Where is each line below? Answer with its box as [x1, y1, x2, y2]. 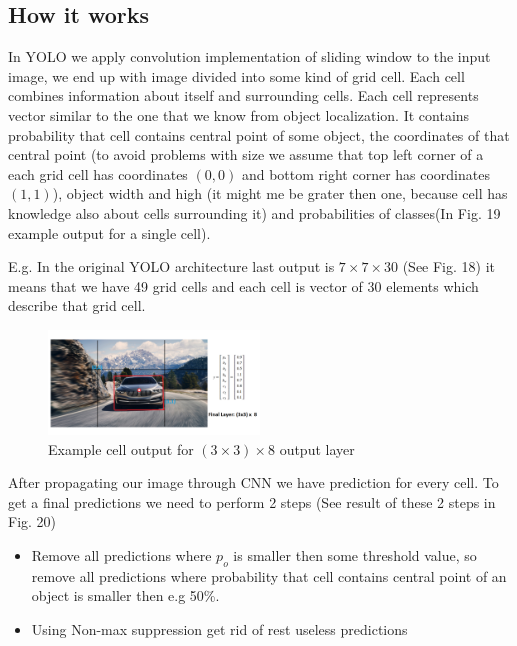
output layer [279, 438, 355, 459]
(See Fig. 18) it [402, 256, 496, 277]
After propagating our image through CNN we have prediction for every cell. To [8, 472, 499, 493]
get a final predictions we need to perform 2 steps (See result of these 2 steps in [8, 491, 496, 512]
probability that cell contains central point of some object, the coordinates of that [8, 124, 510, 145]
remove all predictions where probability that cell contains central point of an [31, 565, 507, 586]
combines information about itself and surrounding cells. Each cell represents [8, 85, 479, 106]
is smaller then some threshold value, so [233, 545, 477, 566]
